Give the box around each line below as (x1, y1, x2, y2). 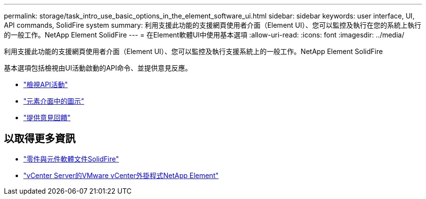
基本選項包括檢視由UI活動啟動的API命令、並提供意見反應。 (4, 64, 192, 72)
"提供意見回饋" (23, 113, 71, 122)
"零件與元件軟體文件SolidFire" (23, 154, 119, 163)
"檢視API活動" (23, 80, 68, 89)
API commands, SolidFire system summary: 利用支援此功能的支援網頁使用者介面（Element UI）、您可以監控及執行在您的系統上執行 (4, 21, 422, 29)
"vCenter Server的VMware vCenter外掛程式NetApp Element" (23, 171, 219, 180)
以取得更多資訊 (4, 132, 75, 145)
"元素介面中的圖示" (23, 97, 85, 105)
